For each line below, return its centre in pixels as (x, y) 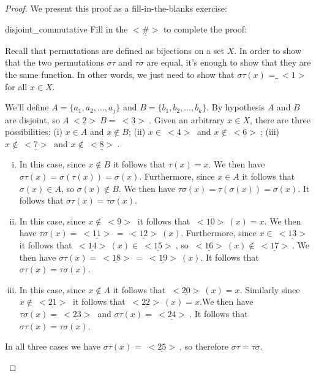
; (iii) (270, 132)
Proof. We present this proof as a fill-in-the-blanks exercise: (116, 8)
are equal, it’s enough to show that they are (229, 62)
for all (16, 86)
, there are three (280, 119)
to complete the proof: (205, 29)
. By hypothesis (236, 107)
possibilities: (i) (34, 132)
